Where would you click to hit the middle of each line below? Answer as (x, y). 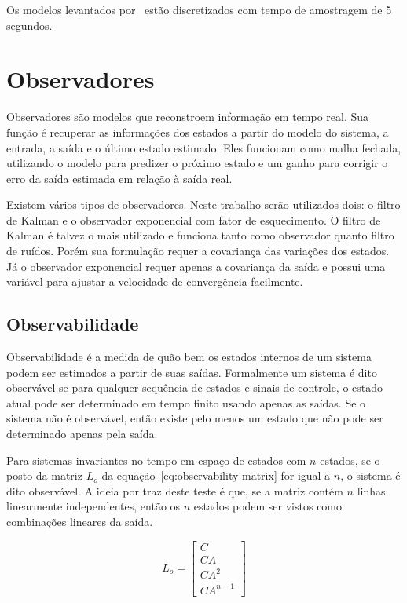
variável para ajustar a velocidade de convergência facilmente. (155, 281)
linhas (371, 490)
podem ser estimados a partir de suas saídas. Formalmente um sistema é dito (192, 372)
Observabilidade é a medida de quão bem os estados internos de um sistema (189, 357)
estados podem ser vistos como (268, 506)
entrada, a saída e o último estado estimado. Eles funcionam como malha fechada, (204, 147)
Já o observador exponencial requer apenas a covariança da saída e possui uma (196, 266)
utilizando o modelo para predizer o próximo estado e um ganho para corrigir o (197, 163)
